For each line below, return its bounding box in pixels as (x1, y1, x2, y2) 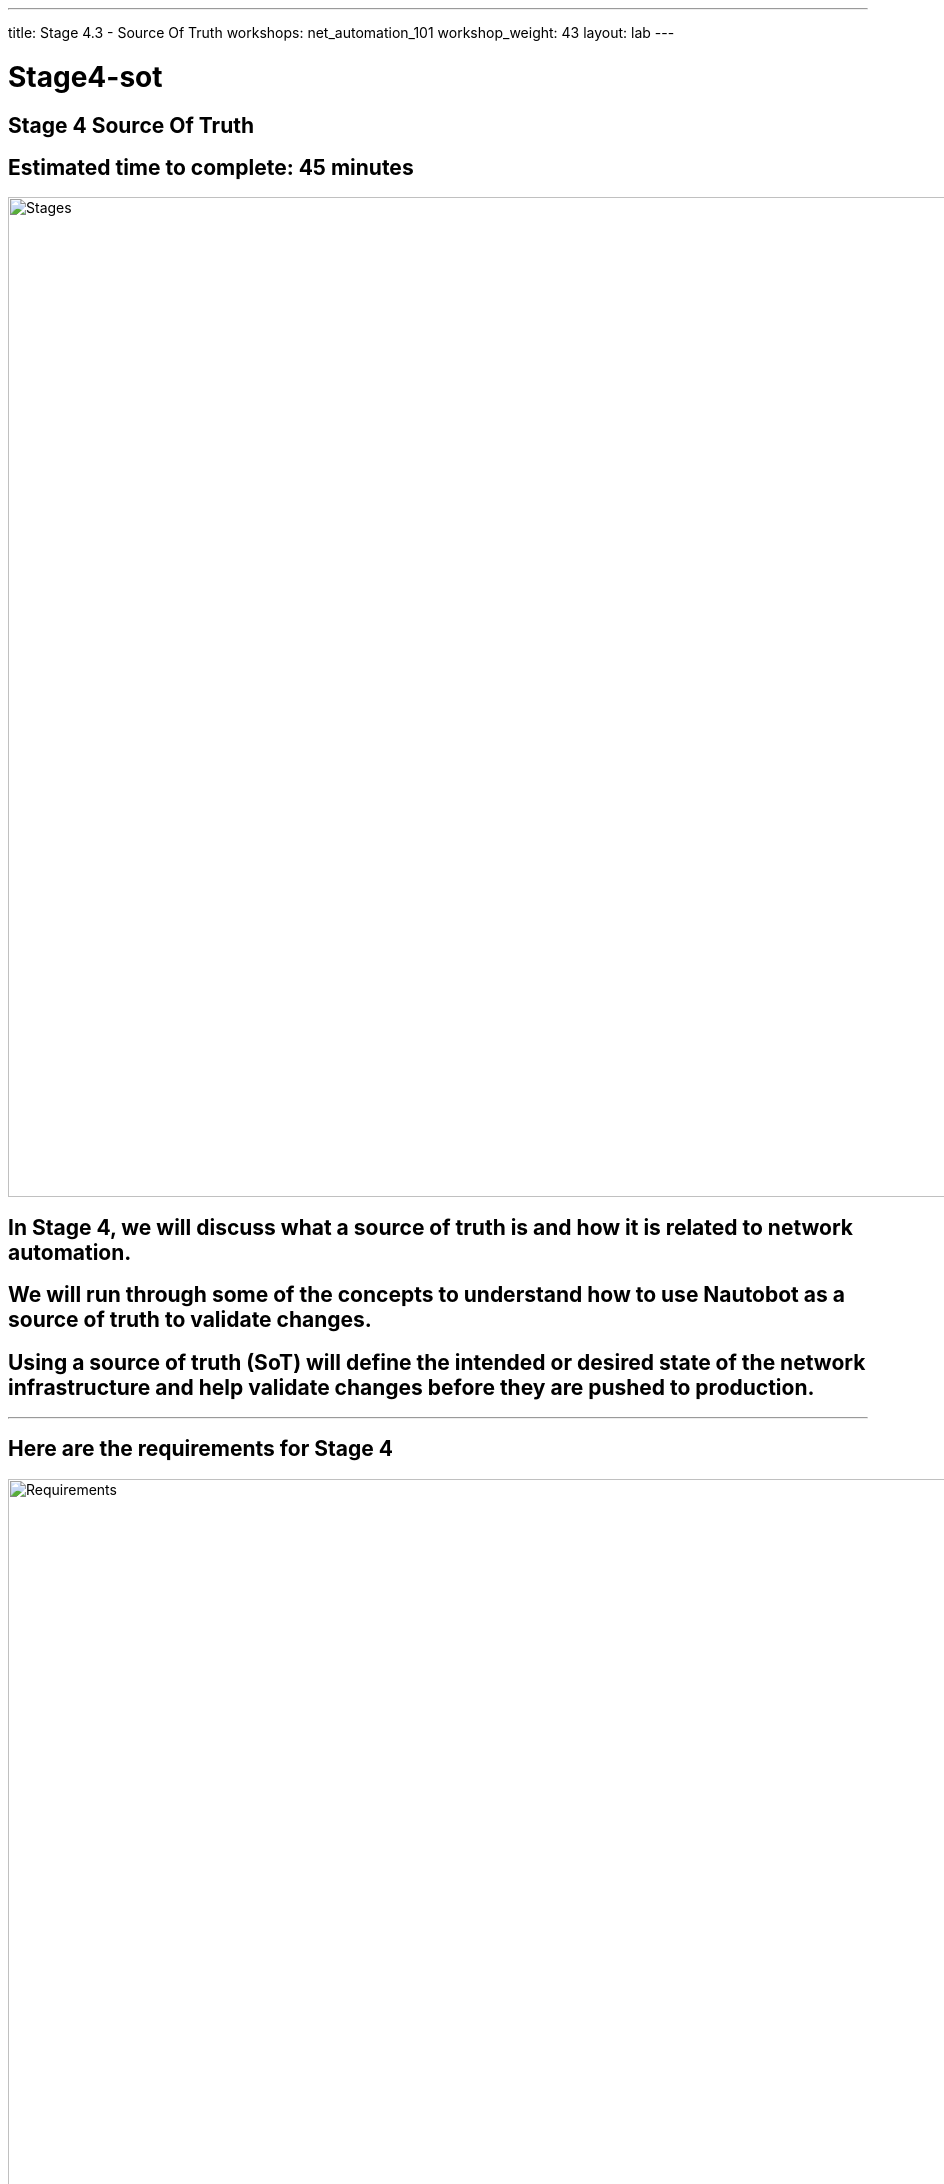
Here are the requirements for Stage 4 (8, 1436, 393, 1462)
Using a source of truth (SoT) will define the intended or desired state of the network (8, 1349, 866, 1375)
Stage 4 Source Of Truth (8, 112, 255, 138)
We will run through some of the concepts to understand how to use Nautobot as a (8, 1282, 845, 1308)
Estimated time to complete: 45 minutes (8, 154, 414, 180)
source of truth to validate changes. (8, 1307, 372, 1333)
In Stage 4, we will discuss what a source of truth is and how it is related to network (8, 1214, 854, 1240)
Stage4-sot (8, 59, 163, 94)
